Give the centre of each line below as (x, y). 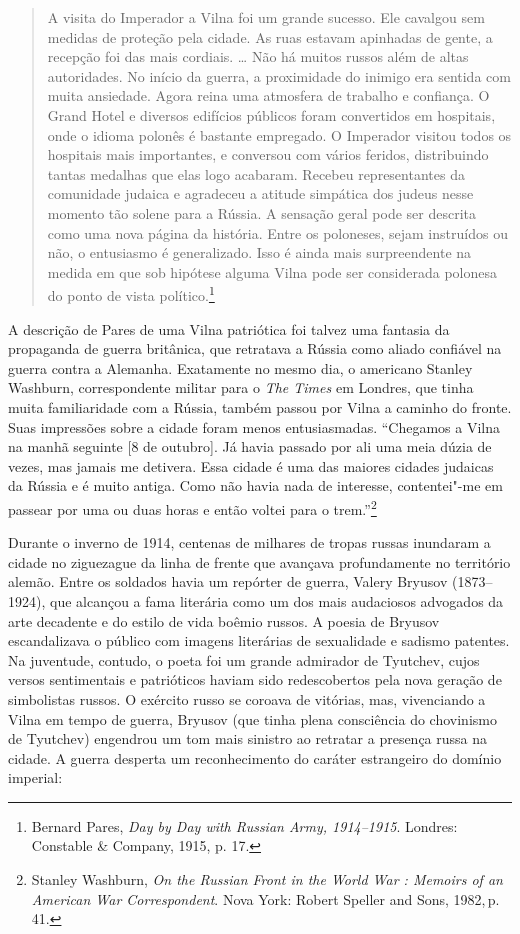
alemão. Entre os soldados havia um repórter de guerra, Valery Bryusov (228, 581)
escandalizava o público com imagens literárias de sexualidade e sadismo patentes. (259, 640)
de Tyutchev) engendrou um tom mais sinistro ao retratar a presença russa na (248, 738)
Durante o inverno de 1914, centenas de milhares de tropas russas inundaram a (249, 542)
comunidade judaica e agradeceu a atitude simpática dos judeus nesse (260, 193)
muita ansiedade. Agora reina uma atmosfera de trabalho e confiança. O (268, 95)
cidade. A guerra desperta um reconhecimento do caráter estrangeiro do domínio (255, 757)
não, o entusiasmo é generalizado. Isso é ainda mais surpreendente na (259, 252)
